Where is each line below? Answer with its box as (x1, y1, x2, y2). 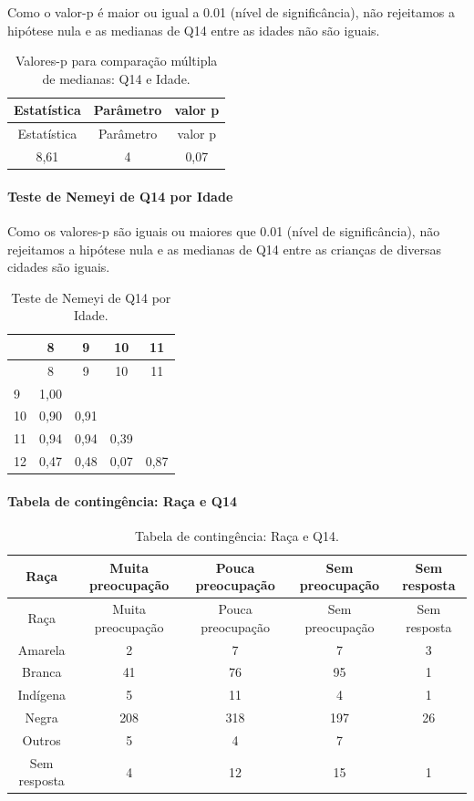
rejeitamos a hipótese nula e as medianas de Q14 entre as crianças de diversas (7, 239, 441, 258)
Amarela (17, 640, 66, 659)
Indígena (17, 685, 66, 704)
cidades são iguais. (7, 257, 110, 276)
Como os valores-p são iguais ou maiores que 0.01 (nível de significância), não (7, 221, 440, 240)
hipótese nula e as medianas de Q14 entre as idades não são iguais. (7, 20, 380, 39)
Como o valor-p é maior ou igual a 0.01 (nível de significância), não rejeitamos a (7, 3, 456, 21)
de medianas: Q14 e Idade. (42, 68, 191, 88)
